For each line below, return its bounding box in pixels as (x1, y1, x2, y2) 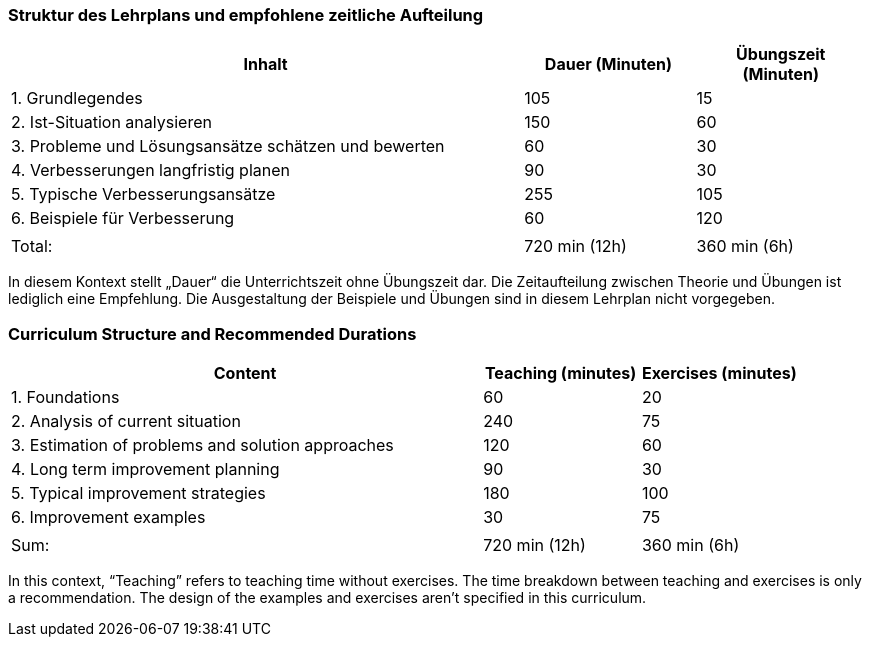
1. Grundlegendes (11, 88, 143, 109)
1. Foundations (11, 387, 120, 408)
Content (213, 363, 277, 384)
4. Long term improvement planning (11, 459, 280, 480)
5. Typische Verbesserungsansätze (11, 184, 276, 205)
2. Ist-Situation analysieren (11, 112, 212, 133)
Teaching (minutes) (484, 363, 637, 384)
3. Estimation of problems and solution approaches (11, 435, 394, 456)
